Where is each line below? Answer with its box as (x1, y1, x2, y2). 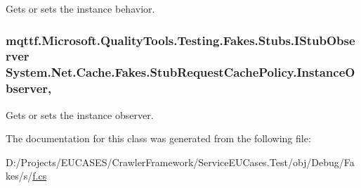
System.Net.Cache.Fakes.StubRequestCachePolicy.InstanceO (6, 63, 355, 81)
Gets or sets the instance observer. (6, 107, 154, 122)
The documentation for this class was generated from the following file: (6, 131, 311, 146)
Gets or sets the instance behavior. (6, 1, 155, 15)
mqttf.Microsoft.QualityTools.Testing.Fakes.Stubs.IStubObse (6, 31, 355, 49)
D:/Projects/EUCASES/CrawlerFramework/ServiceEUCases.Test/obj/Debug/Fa (6, 154, 355, 169)
